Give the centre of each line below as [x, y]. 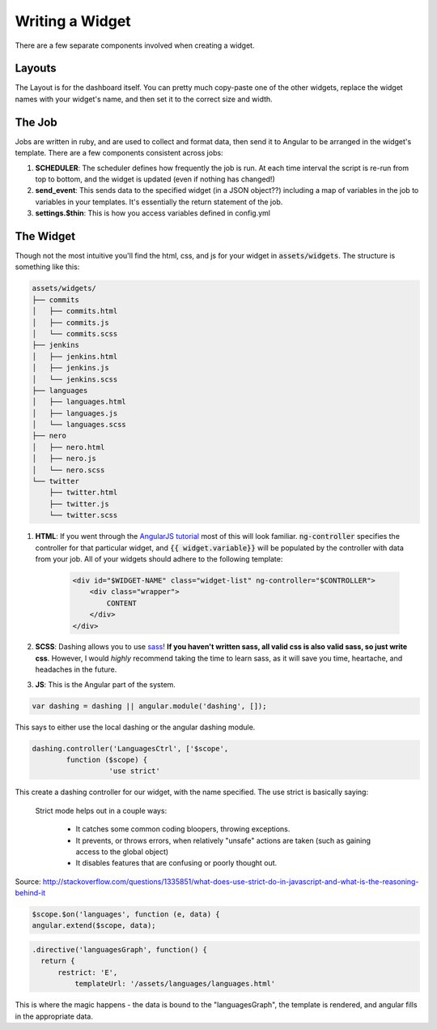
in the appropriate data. [54, 1016]
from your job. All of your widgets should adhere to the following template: [159, 558]
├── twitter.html [83, 493]
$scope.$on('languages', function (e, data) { [126, 915]
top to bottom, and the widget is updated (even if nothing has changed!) [155, 179]
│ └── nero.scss [68, 470]
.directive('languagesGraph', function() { [120, 950]
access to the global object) [122, 852]
